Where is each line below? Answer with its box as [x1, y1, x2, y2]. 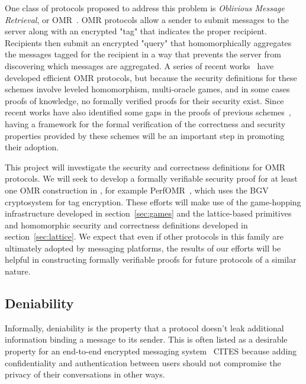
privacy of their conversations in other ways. [5, 368, 165, 380]
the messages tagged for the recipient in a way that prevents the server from [5, 48, 281, 60]
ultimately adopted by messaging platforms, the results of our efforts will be [5, 241, 281, 254]
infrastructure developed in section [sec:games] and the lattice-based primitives [5, 207, 292, 220]
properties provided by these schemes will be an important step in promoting [5, 129, 285, 141]
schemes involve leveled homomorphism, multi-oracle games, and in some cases [5, 83, 290, 95]
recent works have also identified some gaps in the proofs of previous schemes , [5, 106, 291, 118]
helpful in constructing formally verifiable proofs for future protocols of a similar [5, 253, 297, 266]
